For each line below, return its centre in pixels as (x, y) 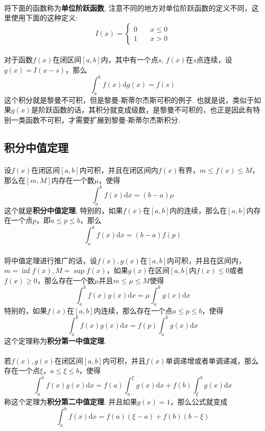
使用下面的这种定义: (44, 18)
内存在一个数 (73, 180)
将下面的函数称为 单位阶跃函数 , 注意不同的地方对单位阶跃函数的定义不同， (128, 7)
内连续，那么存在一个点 (133, 310)
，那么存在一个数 (66, 280)
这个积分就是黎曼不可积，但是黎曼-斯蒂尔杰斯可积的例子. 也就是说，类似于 (129, 99)
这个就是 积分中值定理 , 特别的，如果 (64, 210)
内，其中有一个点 (129, 60)
